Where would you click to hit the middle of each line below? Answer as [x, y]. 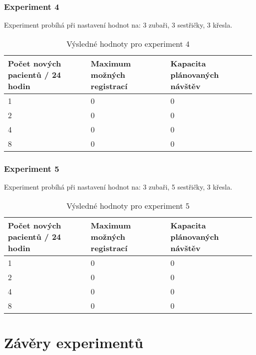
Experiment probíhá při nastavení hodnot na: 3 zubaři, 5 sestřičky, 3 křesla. [118, 187]
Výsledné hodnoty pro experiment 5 [128, 205]
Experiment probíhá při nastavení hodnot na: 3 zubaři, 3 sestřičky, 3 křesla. [118, 25]
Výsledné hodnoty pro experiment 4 [128, 43]
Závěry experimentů [74, 342]
